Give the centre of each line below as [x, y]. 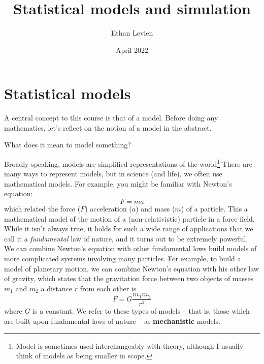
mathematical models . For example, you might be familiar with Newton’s [118, 183]
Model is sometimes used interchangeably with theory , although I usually [130, 345]
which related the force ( [42, 209]
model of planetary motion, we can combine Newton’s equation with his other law [131, 268]
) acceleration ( [108, 209]
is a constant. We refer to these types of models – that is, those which [141, 311]
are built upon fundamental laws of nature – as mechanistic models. [112, 321]
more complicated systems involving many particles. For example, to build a [123, 259]
